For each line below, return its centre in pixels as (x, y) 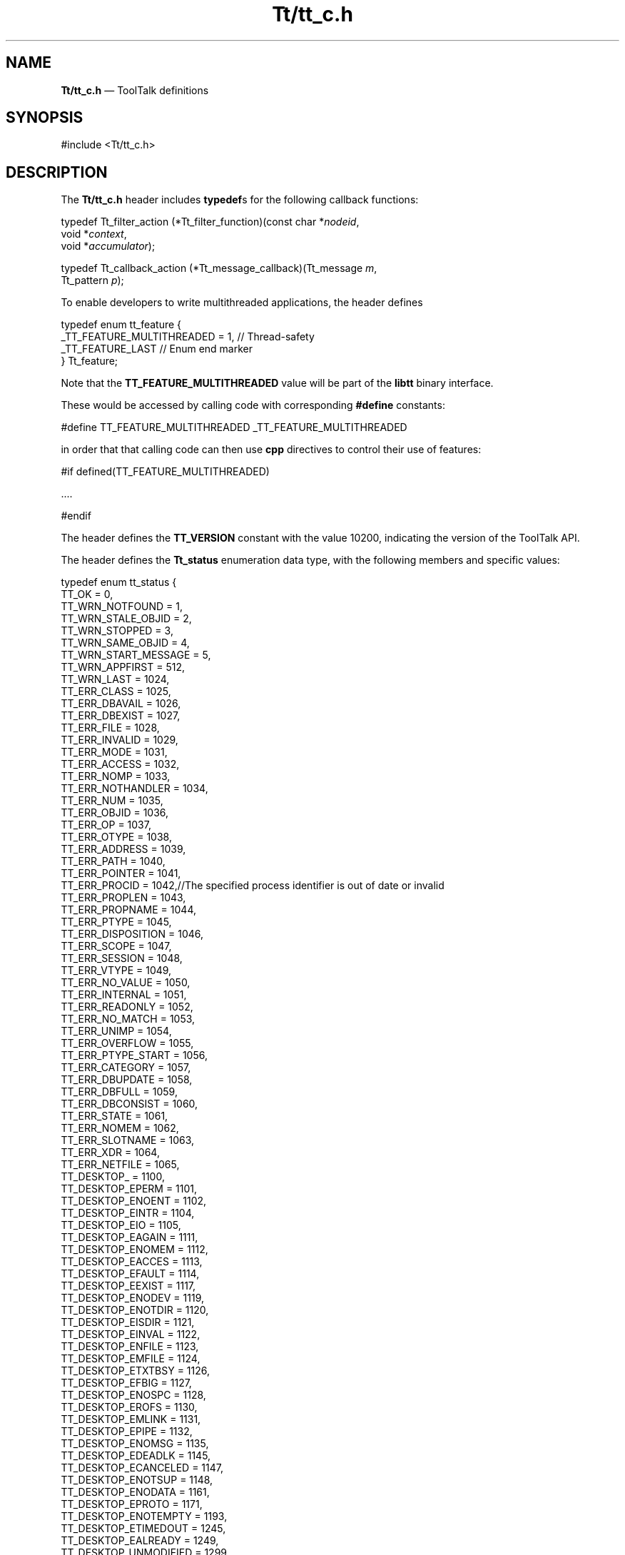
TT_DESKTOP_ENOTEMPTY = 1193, (144, 1516)
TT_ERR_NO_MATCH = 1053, (128, 1019)
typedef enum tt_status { (119, 582)
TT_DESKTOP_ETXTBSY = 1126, (135, 1371)
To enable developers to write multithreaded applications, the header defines (242, 303)
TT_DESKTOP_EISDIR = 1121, (128, 1322)
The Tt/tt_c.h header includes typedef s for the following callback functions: (240, 200)
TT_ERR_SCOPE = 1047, (116, 946)
